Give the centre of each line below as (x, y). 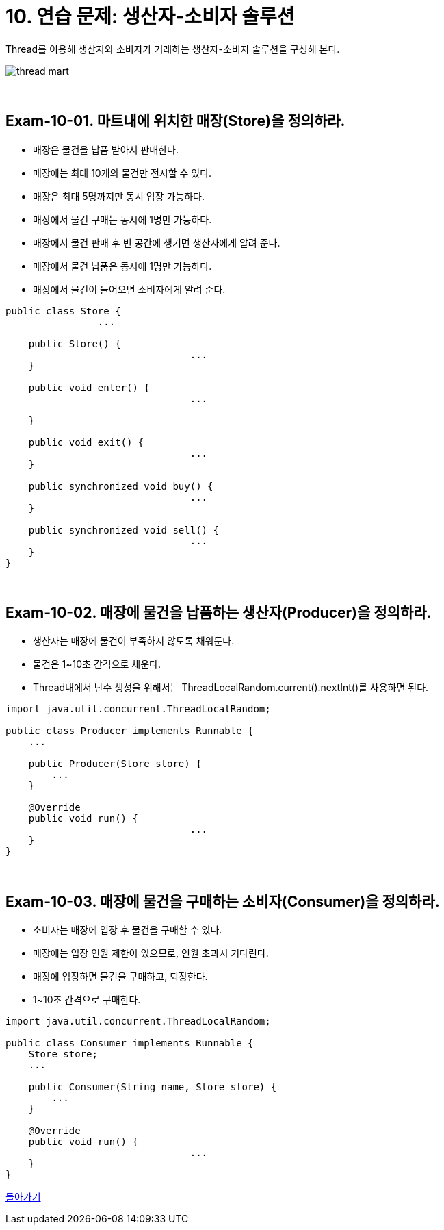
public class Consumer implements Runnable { (130, 1043)
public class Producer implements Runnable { (130, 731)
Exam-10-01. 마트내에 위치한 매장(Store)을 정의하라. (175, 121)
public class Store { (63, 311)
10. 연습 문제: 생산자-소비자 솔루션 (150, 16)
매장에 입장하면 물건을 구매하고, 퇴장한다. (120, 977)
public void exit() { (86, 442)
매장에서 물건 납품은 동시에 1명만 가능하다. (122, 266)
